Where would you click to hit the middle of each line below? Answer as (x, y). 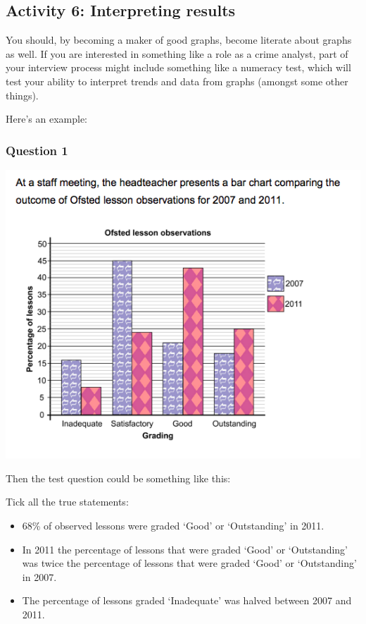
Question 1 (37, 150)
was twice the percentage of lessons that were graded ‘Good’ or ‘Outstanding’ (189, 563)
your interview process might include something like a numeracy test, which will (178, 67)
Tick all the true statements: (67, 502)
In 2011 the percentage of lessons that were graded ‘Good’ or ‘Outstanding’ (185, 549)
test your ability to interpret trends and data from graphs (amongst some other (177, 81)
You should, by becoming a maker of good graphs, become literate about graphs (179, 40)
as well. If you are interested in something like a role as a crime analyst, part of (177, 53)
